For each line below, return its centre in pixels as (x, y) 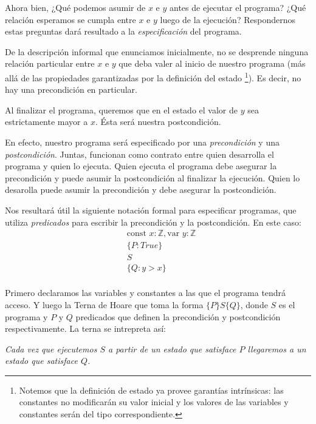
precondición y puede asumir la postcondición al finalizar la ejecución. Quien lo (153, 177)
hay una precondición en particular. (71, 89)
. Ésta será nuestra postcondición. (158, 122)
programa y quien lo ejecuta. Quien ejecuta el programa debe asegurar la (141, 166)
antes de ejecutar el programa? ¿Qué (238, 7)
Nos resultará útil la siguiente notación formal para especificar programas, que (151, 210)
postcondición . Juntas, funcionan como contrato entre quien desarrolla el (139, 154)
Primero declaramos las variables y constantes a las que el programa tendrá (146, 293)
